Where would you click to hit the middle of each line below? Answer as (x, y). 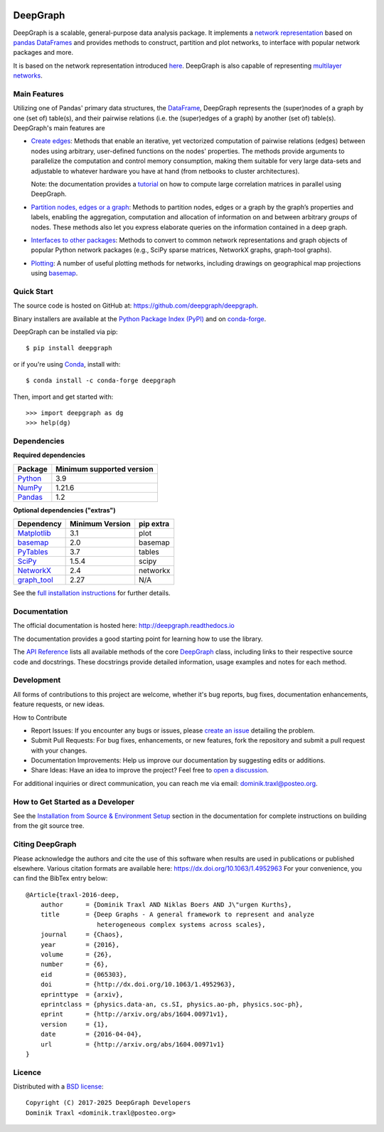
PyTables (33, 552)
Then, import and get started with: (63, 397)
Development (37, 680)
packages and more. (43, 53)
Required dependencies (49, 455)
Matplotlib (34, 533)
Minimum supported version (105, 468)
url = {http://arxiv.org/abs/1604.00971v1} (132, 1044)
